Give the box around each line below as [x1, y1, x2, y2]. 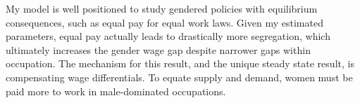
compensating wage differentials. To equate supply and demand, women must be [6, 69, 353, 84]
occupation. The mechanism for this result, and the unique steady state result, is [6, 56, 354, 71]
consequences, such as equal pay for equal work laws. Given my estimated [6, 15, 323, 29]
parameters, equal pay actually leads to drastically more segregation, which [6, 29, 330, 43]
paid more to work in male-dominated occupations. [6, 83, 226, 98]
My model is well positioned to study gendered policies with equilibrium [6, 1, 318, 15]
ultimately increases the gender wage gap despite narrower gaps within [6, 42, 311, 57]
